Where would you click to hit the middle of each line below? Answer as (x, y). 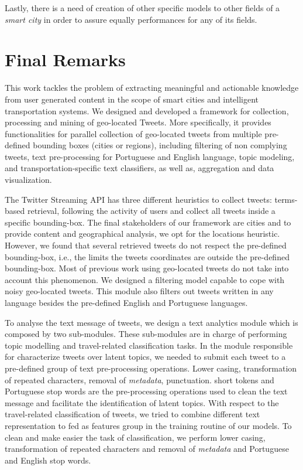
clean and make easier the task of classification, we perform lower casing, (135, 437)
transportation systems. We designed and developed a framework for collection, (147, 110)
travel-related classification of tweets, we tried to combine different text (132, 414)
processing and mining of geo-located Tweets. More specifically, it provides (138, 122)
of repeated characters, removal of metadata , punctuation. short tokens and (140, 379)
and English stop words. (48, 460)
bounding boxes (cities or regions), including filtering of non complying (160, 145)
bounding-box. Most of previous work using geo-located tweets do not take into (147, 268)
